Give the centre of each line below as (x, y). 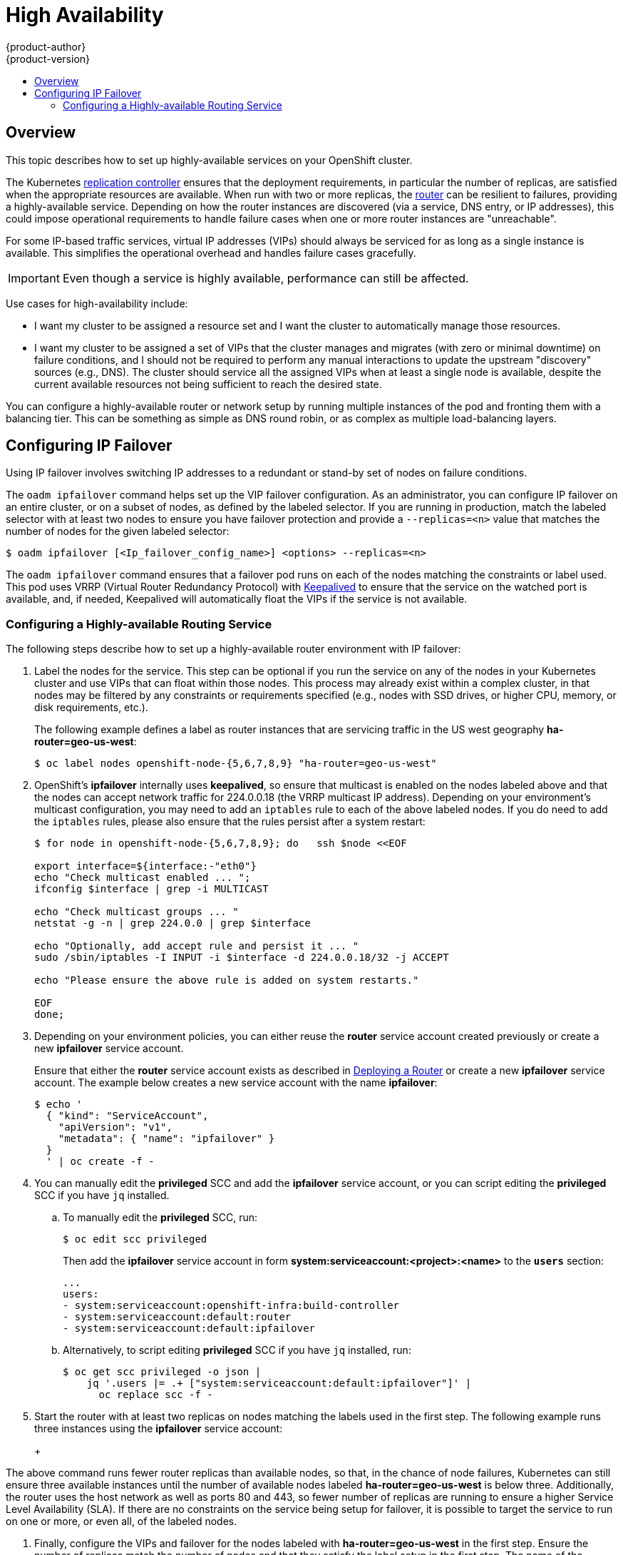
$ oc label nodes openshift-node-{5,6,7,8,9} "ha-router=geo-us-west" (236, 764)
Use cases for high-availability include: (97, 303)
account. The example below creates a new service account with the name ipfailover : (236, 1083)
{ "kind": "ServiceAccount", (127, 1116)
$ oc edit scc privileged (135, 1239)
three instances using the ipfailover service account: (159, 1429)
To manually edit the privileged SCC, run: (160, 1218)
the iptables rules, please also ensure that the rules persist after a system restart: (230, 822)
